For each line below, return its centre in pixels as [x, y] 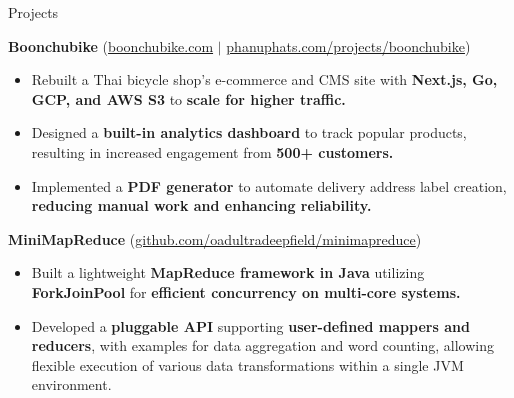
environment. [71, 384]
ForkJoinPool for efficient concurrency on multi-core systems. [246, 291]
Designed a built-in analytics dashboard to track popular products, [249, 132]
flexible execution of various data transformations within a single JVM [247, 364]
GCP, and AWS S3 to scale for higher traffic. [188, 98]
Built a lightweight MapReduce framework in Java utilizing [228, 272]
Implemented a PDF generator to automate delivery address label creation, [269, 185]
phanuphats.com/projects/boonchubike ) [348, 45]
